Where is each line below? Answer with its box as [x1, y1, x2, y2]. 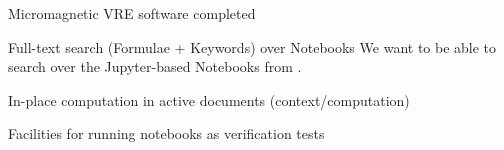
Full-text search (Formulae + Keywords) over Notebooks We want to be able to [8, 36, 497, 57]
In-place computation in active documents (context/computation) [8, 89, 410, 110]
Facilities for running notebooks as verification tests [8, 123, 325, 144]
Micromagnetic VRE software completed [8, 3, 256, 23]
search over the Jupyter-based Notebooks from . [8, 56, 302, 77]
